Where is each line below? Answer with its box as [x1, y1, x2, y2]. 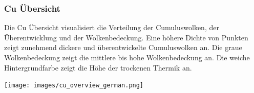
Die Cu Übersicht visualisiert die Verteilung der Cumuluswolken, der [4, 22, 219, 33]
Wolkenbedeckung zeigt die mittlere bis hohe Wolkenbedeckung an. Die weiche [4, 52, 250, 62]
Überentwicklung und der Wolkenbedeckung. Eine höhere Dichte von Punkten [4, 32, 248, 42]
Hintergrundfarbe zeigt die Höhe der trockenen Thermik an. [4, 62, 192, 73]
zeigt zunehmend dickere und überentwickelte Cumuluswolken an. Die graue [4, 42, 242, 53]
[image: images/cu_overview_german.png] [4, 82, 144, 89]
